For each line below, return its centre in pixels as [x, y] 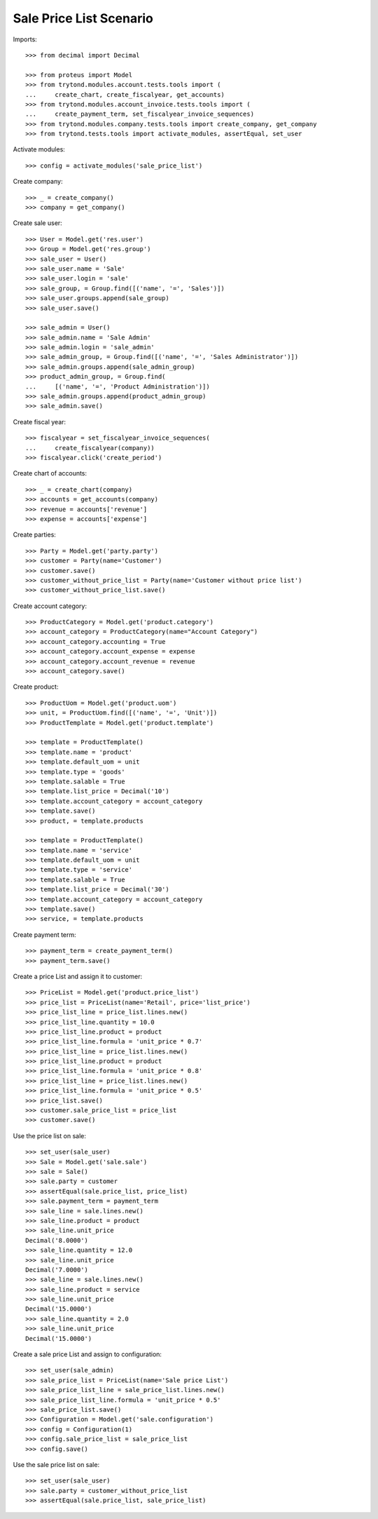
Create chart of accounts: [50, 473]
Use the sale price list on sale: [56, 1464]
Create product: [36, 687]
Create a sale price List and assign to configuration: [87, 1354]
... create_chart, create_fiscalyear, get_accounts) [125, 94]
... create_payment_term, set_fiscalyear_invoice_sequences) [140, 114]
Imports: [25, 39]
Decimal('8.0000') [57, 1240]
